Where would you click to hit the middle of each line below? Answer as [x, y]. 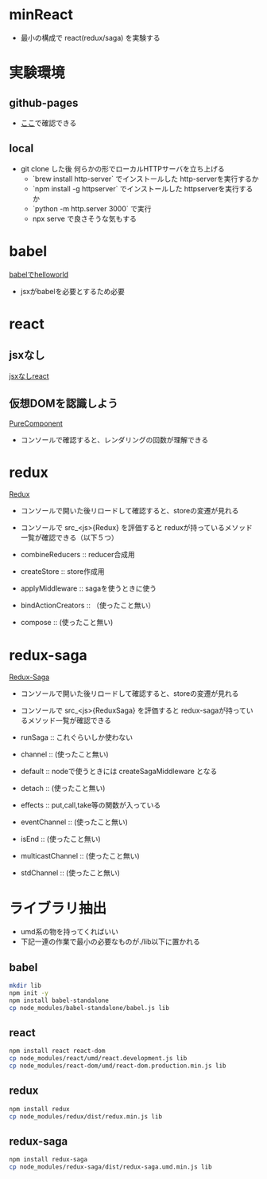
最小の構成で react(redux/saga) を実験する [91, 37]
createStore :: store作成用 [62, 572]
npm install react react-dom [57, 1051]
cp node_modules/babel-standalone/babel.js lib [89, 1008]
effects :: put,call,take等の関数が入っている [91, 805]
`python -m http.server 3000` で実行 [92, 208]
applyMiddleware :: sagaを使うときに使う [89, 588]
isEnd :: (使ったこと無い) [60, 839]
